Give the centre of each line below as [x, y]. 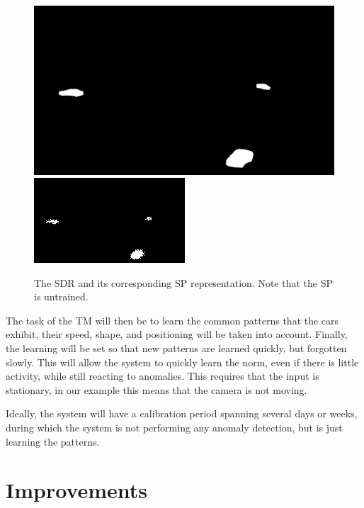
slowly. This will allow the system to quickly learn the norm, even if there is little [182, 362]
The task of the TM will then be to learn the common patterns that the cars [172, 320]
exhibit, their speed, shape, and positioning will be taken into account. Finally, [177, 334]
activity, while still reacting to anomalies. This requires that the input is [163, 376]
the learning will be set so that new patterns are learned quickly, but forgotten [176, 348]
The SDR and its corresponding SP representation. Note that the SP [183, 282]
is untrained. [61, 297]
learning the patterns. [53, 441]
